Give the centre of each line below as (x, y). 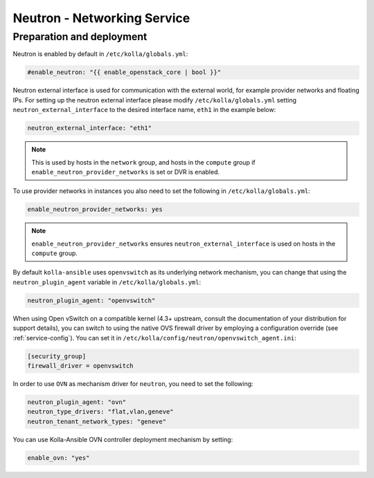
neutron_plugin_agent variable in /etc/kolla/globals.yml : (107, 282)
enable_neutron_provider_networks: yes (95, 210)
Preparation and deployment (80, 37)
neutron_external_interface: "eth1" (90, 128)
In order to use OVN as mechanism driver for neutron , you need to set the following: (133, 383)
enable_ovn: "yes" (59, 458)
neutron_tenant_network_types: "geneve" (97, 421)
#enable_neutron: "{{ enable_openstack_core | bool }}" (124, 72)
